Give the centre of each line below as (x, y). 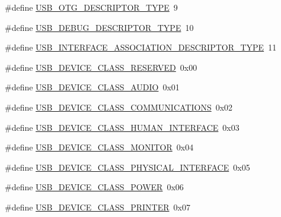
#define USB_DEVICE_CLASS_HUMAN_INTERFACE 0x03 (122, 127)
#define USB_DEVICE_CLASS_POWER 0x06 (94, 187)
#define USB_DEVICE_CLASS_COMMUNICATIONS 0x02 (119, 107)
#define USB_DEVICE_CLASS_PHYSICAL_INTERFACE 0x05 (127, 167)
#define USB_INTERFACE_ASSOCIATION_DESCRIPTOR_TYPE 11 (141, 47)
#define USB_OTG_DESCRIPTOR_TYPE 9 (91, 7)
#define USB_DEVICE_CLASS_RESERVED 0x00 (101, 67)
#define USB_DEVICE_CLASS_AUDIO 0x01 (92, 87)
